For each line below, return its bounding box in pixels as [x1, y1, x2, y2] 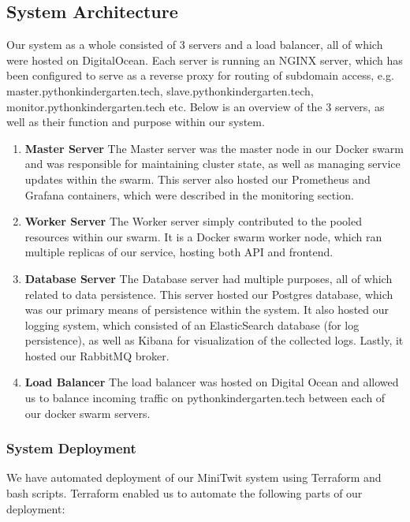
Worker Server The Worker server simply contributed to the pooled [24, 213, 362, 229]
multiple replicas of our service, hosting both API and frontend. [24, 244, 334, 260]
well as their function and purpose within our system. [6, 114, 265, 130]
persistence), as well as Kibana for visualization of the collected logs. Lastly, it [24, 332, 404, 349]
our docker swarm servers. [24, 405, 151, 421]
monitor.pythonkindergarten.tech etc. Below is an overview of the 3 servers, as [6, 98, 385, 114]
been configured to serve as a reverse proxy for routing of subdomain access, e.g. [6, 67, 394, 84]
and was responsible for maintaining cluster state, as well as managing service [24, 155, 401, 172]
